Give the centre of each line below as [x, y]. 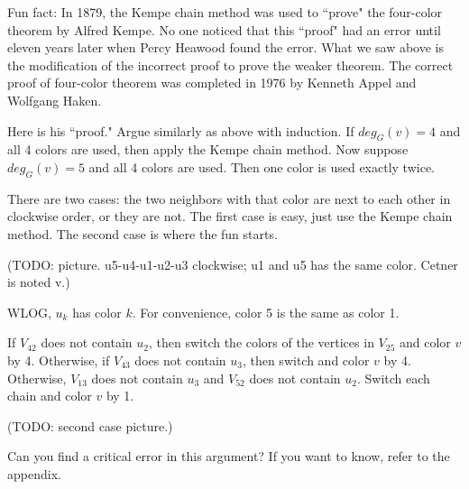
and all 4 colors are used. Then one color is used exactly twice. [262, 166]
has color [97, 312]
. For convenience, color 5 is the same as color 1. [266, 312]
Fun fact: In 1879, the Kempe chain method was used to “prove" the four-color [225, 12]
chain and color [50, 396]
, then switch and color [306, 360]
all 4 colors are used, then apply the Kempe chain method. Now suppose [208, 149]
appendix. [34, 473]
